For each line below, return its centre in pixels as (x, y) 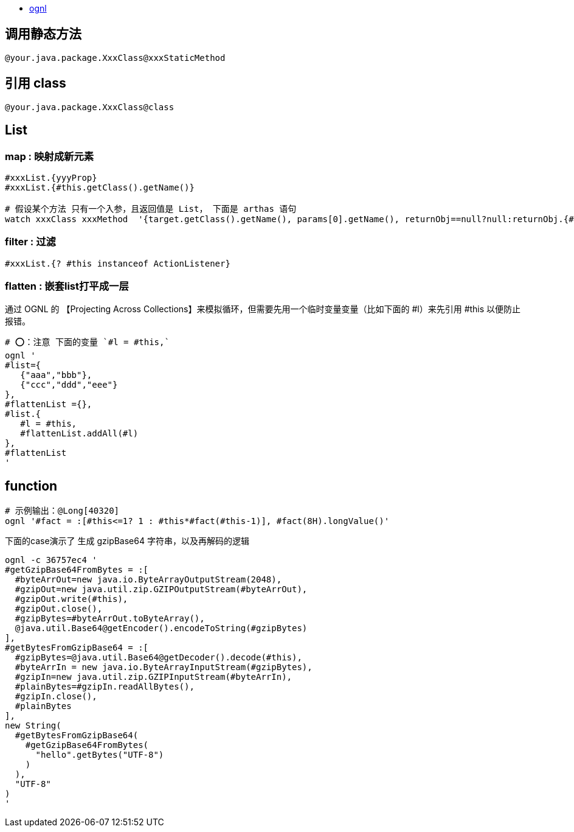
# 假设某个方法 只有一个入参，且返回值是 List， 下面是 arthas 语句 (151, 208)
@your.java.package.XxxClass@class (90, 107)
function (31, 486)
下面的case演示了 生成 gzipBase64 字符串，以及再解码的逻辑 (127, 541)
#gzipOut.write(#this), (71, 599)
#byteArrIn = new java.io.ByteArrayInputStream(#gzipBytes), (164, 667)
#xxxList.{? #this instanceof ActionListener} (118, 263)
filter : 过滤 (30, 242)
